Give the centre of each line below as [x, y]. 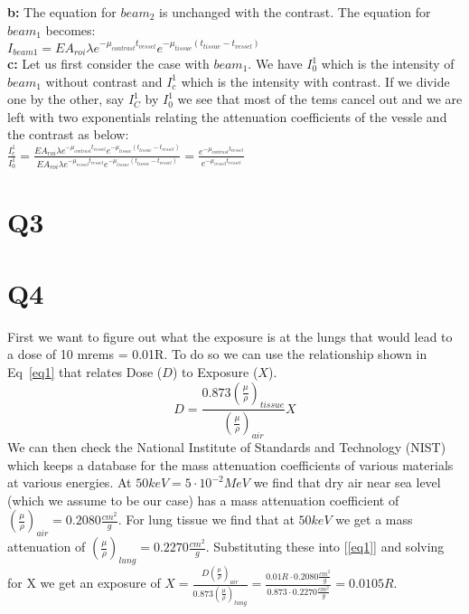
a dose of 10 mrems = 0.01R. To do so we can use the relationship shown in [217, 354]
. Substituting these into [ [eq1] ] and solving [325, 547]
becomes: [70, 29]
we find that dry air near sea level [347, 482]
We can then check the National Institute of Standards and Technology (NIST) [227, 447]
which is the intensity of [388, 64]
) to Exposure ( [215, 371]
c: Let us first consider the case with [108, 64]
